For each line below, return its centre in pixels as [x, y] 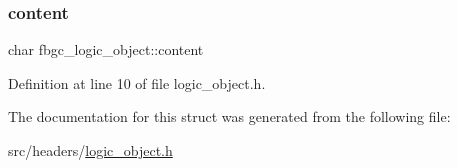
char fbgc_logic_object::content [106, 49]
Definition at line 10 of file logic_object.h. [137, 82]
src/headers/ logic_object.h [90, 150]
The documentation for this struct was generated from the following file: [229, 116]
